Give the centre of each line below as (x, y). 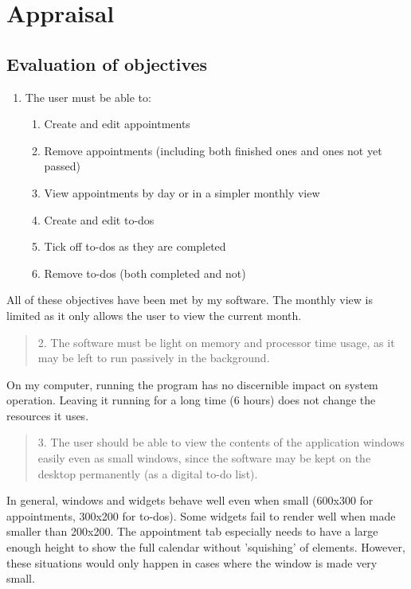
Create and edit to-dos (99, 219)
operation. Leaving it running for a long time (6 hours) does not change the (191, 400)
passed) (62, 166)
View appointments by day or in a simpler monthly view (182, 192)
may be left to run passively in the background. (154, 358)
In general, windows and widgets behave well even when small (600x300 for (190, 500)
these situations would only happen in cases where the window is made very (192, 562)
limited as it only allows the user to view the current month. (154, 315)
